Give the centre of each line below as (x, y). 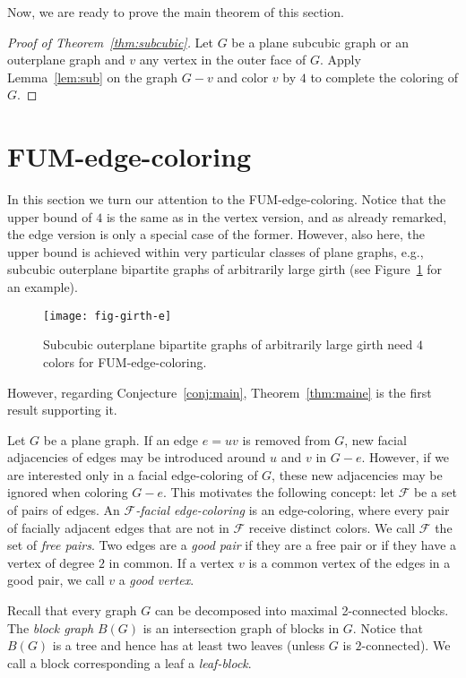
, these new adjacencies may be (357, 474)
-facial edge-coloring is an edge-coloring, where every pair (293, 510)
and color (243, 77)
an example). (43, 287)
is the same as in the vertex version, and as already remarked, (276, 216)
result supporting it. (62, 410)
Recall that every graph (72, 610)
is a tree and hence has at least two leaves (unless (189, 645)
